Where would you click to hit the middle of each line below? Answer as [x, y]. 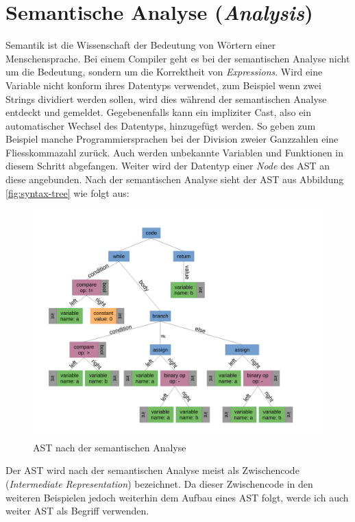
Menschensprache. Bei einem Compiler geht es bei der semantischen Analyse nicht [178, 58]
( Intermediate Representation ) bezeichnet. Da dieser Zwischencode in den [159, 483]
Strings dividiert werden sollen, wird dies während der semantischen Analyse [166, 98]
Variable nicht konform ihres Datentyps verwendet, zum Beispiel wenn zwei [163, 85]
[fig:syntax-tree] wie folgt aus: [68, 192]
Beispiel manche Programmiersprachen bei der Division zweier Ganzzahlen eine [172, 139]
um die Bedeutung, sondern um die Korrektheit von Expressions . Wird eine [164, 72]
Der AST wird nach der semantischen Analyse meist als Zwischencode [152, 470]
